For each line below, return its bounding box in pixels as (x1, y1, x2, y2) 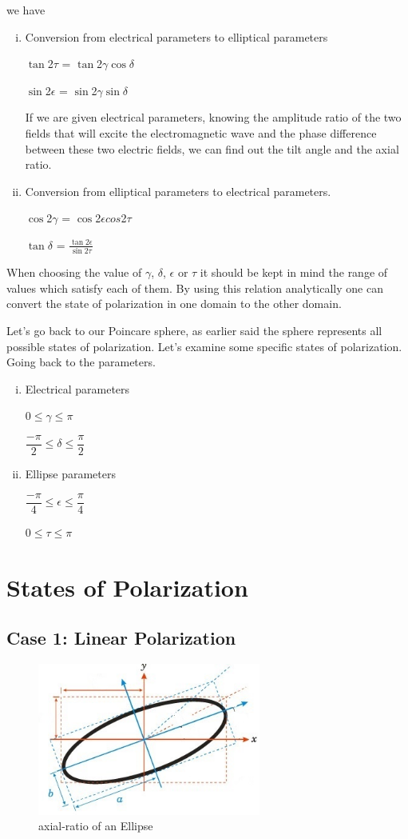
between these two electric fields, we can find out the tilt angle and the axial (25, 140, 399, 157)
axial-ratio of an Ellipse (38, 817, 153, 834)
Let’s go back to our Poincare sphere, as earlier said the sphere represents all (6, 322, 382, 339)
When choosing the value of (6, 264, 142, 281)
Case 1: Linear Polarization (6, 625, 236, 650)
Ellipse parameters (25, 465, 117, 482)
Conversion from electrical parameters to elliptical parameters (25, 28, 328, 45)
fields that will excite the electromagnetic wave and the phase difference (25, 124, 377, 141)
